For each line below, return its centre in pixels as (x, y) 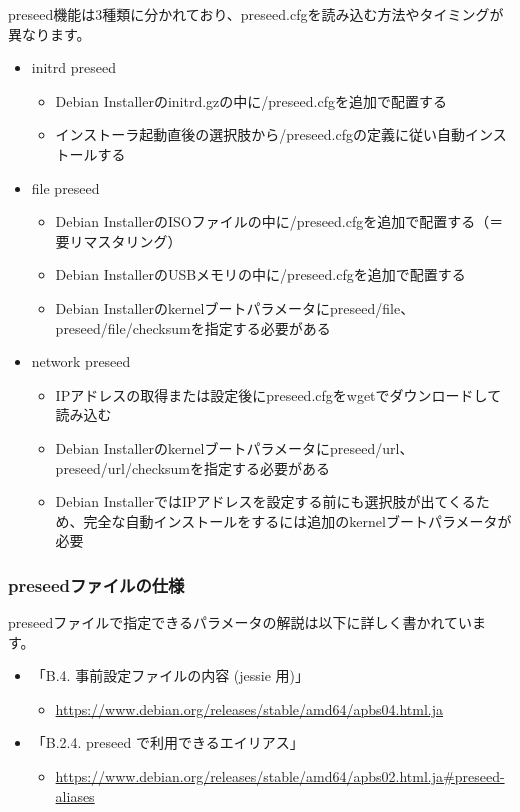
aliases (75, 795)
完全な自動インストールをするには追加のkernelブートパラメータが (297, 520)
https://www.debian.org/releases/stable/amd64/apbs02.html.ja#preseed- (280, 776)
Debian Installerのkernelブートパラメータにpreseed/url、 (234, 447)
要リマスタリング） (118, 240)
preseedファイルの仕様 (96, 584)
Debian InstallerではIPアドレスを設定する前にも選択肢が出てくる (265, 501)
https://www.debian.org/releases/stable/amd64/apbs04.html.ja (249, 708)
